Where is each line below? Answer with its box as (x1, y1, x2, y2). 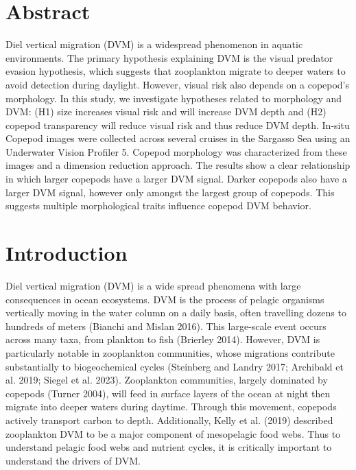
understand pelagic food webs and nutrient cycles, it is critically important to (5, 440, 332, 454)
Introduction (5, 239, 128, 267)
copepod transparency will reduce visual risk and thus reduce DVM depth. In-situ (5, 117, 350, 132)
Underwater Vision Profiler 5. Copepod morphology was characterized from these (5, 144, 347, 158)
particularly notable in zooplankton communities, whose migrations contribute (5, 345, 335, 360)
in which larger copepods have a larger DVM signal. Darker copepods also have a (5, 172, 347, 186)
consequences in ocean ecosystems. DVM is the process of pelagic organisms (5, 292, 324, 306)
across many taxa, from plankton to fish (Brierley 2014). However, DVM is (5, 332, 320, 346)
